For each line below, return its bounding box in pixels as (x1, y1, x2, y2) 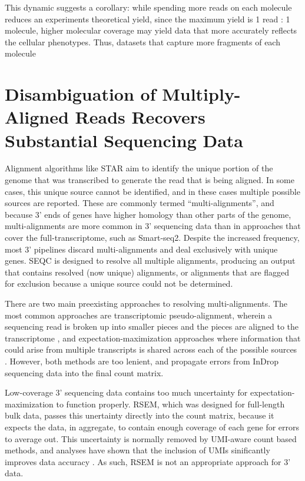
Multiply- (162, 82, 241, 106)
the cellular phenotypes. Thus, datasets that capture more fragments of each (5, 35, 280, 48)
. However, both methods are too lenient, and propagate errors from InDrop (5, 354, 279, 367)
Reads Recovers (75, 105, 205, 129)
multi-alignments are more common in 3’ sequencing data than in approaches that (5, 220, 301, 232)
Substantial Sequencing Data (5, 128, 243, 152)
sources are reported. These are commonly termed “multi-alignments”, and (5, 197, 274, 209)
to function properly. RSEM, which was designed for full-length (56, 397, 285, 410)
